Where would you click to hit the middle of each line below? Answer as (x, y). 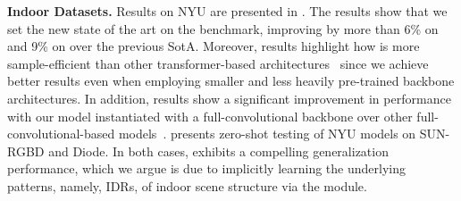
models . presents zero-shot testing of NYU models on (267, 134)
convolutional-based (61, 134)
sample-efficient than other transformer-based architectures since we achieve (218, 63)
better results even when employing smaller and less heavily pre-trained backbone (231, 81)
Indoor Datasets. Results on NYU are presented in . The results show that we (227, 11)
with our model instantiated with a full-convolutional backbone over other (210, 116)
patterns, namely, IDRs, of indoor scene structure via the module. (187, 185)
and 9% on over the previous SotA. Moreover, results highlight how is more (214, 46)
